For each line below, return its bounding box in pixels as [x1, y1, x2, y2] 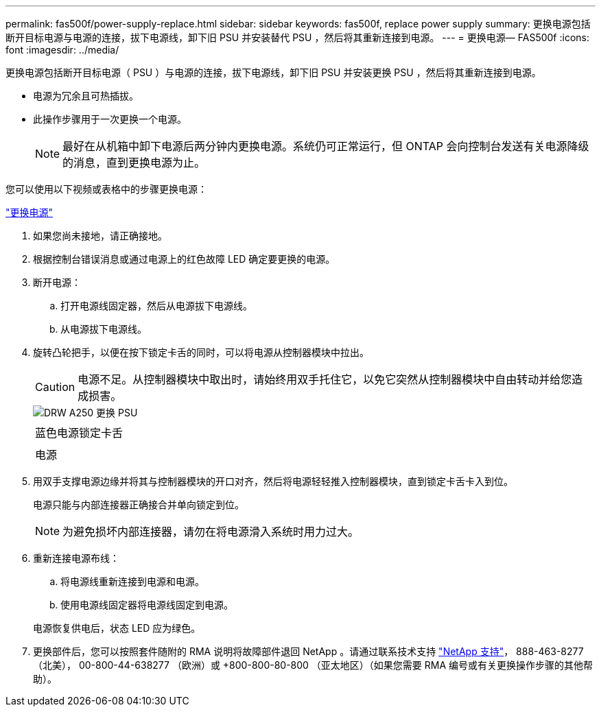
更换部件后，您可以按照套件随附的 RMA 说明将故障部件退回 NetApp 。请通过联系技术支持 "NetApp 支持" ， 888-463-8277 [33, 645, 584, 657]
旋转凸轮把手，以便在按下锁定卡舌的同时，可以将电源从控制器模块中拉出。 [33, 346, 369, 358]
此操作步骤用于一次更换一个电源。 [33, 113, 187, 125]
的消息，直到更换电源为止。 [62, 156, 206, 169]
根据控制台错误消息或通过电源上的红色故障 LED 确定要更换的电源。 [33, 253, 335, 265]
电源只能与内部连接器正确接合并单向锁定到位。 [33, 499, 244, 510]
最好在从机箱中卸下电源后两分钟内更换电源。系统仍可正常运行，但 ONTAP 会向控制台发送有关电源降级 [62, 139, 589, 153]
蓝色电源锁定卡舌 [35, 426, 123, 440]
